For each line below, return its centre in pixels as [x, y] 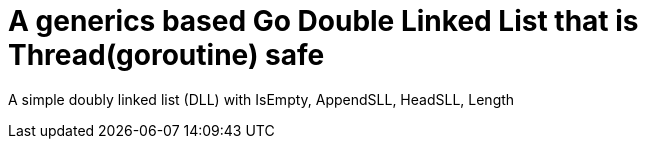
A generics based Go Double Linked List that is [323, 21]
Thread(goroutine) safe [166, 55]
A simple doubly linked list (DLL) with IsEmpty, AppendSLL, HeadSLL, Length [261, 99]
